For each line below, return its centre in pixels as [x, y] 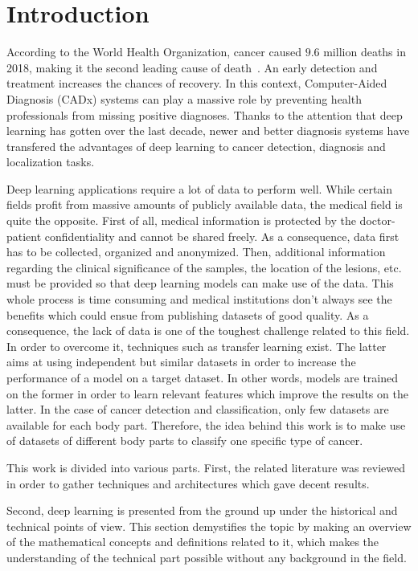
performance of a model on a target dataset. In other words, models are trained [202, 377]
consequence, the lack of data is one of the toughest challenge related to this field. [208, 330]
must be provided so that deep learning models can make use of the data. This [200, 283]
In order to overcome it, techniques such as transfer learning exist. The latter [197, 346]
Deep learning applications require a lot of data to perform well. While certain [200, 188]
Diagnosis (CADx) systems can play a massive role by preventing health [184, 98]
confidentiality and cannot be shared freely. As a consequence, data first [222, 236]
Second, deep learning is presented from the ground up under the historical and [202, 510]
